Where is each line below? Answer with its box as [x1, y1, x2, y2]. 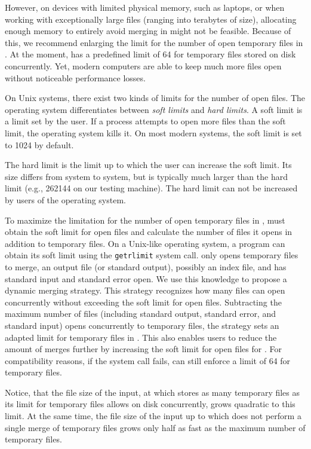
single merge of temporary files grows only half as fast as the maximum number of [5, 421, 306, 433]
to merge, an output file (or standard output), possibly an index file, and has [5, 260, 287, 273]
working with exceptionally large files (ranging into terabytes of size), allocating [5, 13, 297, 25]
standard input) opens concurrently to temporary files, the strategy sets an [5, 319, 279, 331]
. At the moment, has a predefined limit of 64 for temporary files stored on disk [5, 48, 296, 60]
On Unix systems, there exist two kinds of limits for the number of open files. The [5, 91, 306, 104]
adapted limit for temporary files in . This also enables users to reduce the [5, 331, 277, 343]
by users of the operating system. [5, 193, 126, 206]
